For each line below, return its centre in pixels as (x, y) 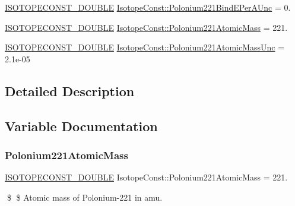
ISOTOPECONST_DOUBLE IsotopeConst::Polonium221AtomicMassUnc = (145, 47)
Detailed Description (70, 91)
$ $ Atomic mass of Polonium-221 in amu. (85, 197)
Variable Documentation (81, 126)
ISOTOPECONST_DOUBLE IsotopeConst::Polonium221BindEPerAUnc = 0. (148, 7)
